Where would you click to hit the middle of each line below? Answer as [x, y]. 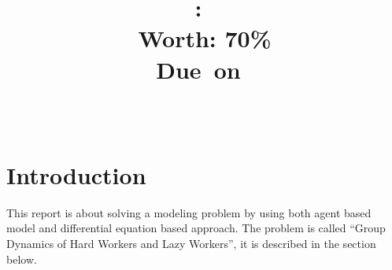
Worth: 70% [205, 38]
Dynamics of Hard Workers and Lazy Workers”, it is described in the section [191, 244]
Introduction [76, 174]
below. [22, 259]
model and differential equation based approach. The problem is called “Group [196, 228]
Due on [198, 69]
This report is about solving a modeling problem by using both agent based [189, 212]
